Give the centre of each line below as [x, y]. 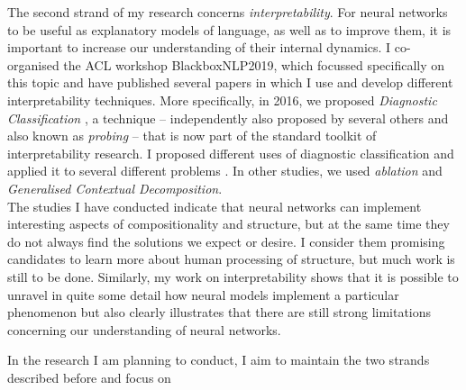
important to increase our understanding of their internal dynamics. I [199, 47]
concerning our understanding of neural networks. [144, 329]
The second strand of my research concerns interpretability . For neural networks [228, 12]
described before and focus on [89, 377]
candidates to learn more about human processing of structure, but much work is [231, 259]
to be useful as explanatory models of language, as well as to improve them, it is [229, 29]
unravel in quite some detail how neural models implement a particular [203, 294]
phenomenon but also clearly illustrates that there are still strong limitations [219, 312]
